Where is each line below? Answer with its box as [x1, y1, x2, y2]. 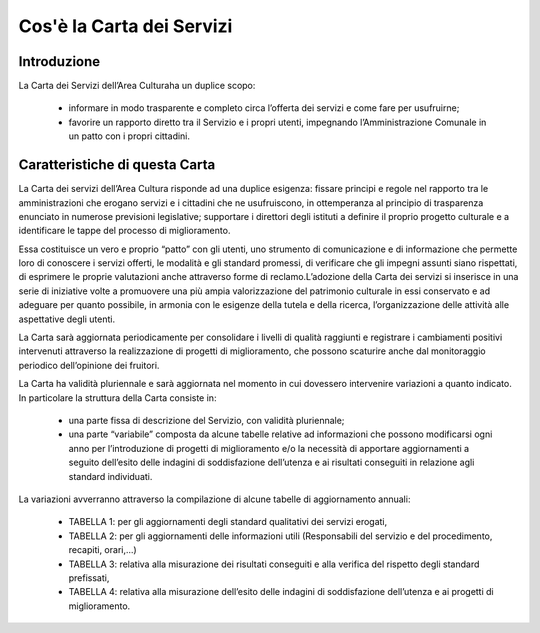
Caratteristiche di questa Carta [18, 156, 216, 174]
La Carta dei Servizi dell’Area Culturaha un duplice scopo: [18, 80, 256, 92]
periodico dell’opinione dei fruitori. [18, 359, 160, 371]
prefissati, [68, 571, 110, 584]
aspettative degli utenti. [18, 313, 115, 325]
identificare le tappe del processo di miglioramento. [18, 225, 231, 237]
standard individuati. [68, 470, 153, 482]
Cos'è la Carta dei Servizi [18, 15, 233, 37]
